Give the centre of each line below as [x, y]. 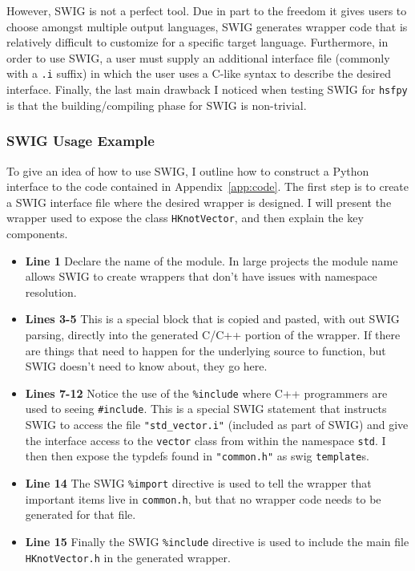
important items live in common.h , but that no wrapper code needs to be [203, 498]
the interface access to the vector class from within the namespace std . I [205, 440]
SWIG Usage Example [81, 141]
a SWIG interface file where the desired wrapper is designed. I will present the [199, 202]
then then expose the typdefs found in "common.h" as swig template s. [197, 456]
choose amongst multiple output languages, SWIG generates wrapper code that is [207, 26]
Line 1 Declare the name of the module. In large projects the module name [212, 260]
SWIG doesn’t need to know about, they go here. [146, 366]
